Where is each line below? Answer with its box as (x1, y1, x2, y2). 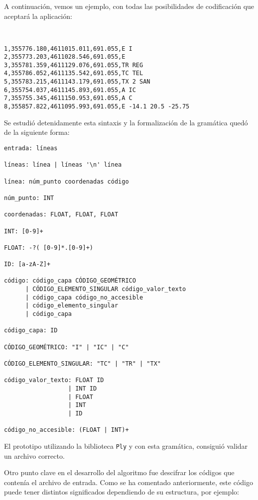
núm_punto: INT (4, 194, 54, 201)
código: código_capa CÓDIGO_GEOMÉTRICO (4, 277, 136, 285)
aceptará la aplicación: (4, 10, 72, 21)
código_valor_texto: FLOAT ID (4, 377, 104, 384)
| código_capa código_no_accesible (25, 294, 143, 301)
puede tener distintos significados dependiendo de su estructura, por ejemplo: (4, 487, 239, 497)
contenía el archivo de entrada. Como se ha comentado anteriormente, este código (4, 477, 253, 487)
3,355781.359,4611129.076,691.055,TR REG (4, 61, 143, 69)
